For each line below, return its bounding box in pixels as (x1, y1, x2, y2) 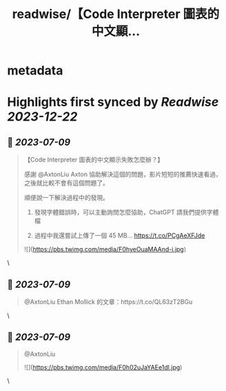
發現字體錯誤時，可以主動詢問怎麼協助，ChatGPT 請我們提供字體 (34, 208, 219, 217)
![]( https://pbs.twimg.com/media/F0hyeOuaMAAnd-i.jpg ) (23, 245, 187, 254)
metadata (7, 63, 63, 79)
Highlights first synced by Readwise (7, 94, 219, 110)
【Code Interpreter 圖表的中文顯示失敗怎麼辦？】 (23, 156, 164, 164)
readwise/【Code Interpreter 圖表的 (12, 6, 220, 22)
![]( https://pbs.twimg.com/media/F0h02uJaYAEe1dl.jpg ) (23, 363, 183, 371)
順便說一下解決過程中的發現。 (23, 194, 109, 202)
